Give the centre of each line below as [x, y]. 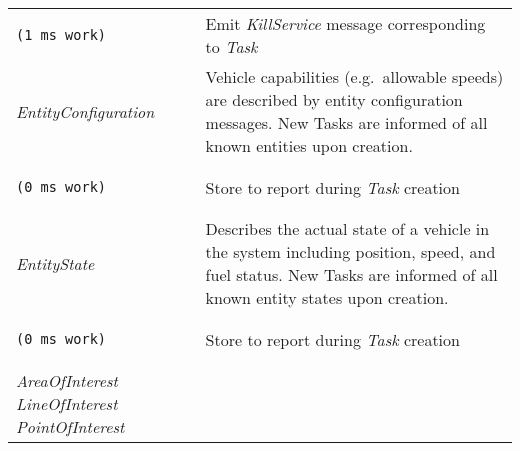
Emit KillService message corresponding [345, 23]
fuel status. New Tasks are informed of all [351, 274]
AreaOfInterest [67, 380]
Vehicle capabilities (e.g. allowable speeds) [354, 76]
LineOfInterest [67, 403]
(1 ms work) [61, 35]
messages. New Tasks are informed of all [346, 122]
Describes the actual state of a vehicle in [347, 228]
